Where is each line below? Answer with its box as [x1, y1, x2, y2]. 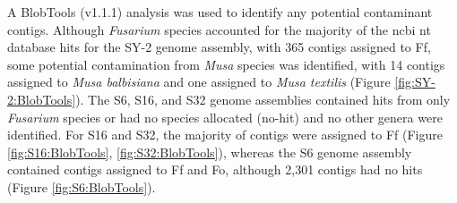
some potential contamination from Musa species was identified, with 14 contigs [7, 55, 445, 73]
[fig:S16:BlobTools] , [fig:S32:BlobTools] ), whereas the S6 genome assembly [7, 142, 412, 161]
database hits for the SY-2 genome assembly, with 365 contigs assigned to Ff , [7, 38, 431, 56]
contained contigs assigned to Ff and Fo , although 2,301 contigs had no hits [7, 160, 423, 179]
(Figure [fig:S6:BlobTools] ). [7, 177, 156, 196]
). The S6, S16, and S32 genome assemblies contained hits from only [75, 89, 451, 108]
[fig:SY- [394, 72, 435, 91]
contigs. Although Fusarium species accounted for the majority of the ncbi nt [7, 20, 431, 38]
